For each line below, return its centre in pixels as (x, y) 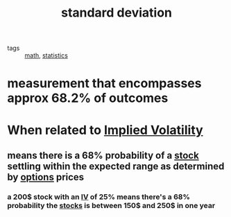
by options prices (46, 177)
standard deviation (117, 13)
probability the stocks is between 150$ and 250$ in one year (111, 205)
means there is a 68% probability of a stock (103, 155)
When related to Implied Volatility (105, 130)
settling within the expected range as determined (116, 166)
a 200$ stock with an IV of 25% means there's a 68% (99, 197)
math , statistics (46, 55)
